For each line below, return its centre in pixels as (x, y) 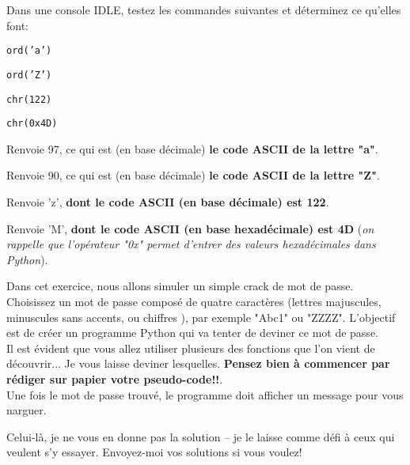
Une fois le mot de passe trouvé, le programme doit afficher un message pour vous (205, 394)
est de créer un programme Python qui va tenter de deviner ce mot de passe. (192, 333)
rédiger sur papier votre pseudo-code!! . (115, 378)
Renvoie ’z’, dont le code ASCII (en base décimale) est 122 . (168, 202)
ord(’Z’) (29, 75)
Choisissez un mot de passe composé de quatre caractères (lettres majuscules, (194, 301)
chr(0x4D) (32, 124)
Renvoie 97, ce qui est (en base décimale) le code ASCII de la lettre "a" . (192, 148)
